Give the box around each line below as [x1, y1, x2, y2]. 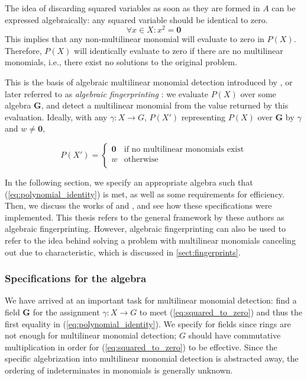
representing [181, 110, 226, 123]
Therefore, [5, 44, 42, 56]
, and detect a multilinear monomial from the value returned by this [41, 99, 289, 111]
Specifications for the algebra [5, 271, 147, 286]
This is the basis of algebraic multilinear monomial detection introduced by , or [5, 76, 293, 88]
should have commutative [188, 329, 281, 341]
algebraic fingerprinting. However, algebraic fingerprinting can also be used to [5, 222, 286, 235]
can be [272, 2, 296, 14]
